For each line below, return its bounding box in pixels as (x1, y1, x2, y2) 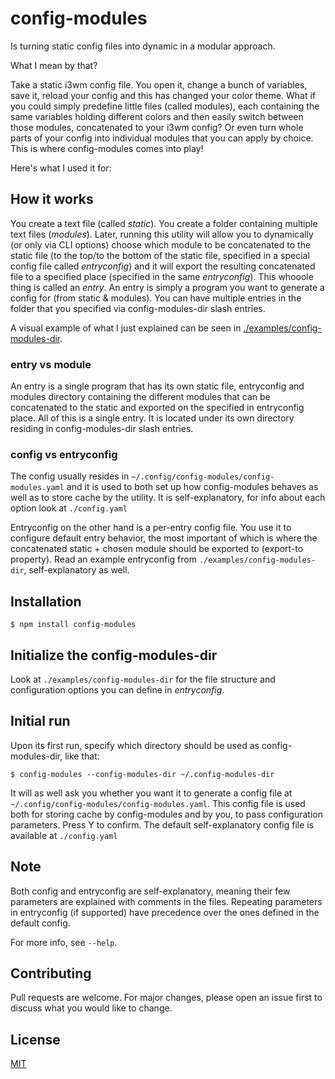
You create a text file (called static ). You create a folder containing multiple (10, 217, 318, 229)
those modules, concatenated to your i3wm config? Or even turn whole (10, 121, 304, 133)
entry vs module (10, 357, 92, 371)
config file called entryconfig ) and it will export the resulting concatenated (10, 260, 316, 272)
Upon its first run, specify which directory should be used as (10, 739, 260, 751)
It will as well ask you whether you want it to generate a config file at (10, 787, 293, 799)
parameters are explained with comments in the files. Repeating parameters (10, 895, 323, 907)
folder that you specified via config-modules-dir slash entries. (10, 302, 266, 314)
